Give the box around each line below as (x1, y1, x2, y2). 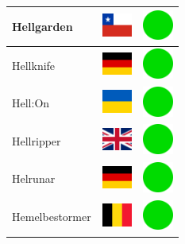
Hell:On (12, 95, 50, 111)
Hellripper (12, 132, 61, 149)
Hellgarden (12, 17, 73, 34)
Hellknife (12, 56, 56, 73)
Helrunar (12, 170, 56, 187)
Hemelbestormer (12, 208, 91, 225)
